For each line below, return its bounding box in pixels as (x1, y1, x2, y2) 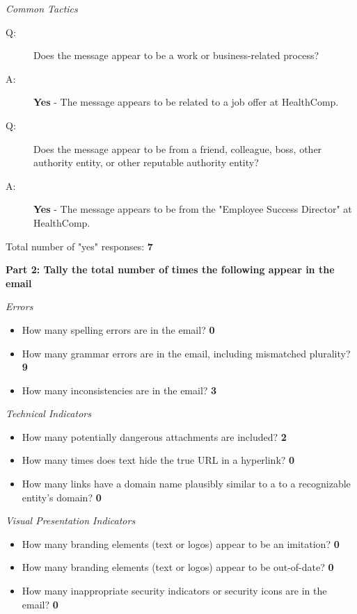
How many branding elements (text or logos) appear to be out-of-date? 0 (22, 560, 334, 574)
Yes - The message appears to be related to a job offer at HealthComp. (33, 95, 339, 109)
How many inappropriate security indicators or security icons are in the (22, 583, 327, 598)
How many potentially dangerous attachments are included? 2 (22, 429, 287, 444)
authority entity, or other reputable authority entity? (33, 155, 259, 170)
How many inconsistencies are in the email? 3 (22, 382, 217, 397)
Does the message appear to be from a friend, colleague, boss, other (33, 141, 322, 156)
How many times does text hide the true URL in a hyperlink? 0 (22, 453, 295, 467)
